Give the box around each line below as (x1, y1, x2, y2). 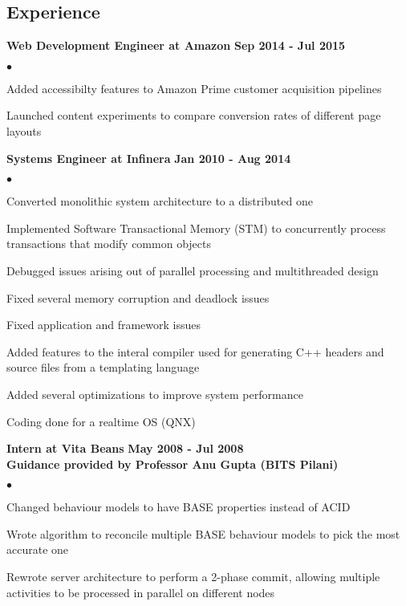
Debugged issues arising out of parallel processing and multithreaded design (6, 262, 379, 279)
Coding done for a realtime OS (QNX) (6, 413, 196, 429)
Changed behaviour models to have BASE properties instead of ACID (6, 498, 351, 515)
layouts (6, 122, 42, 139)
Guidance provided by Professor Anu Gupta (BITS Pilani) (6, 455, 339, 472)
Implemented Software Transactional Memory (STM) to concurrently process (6, 219, 386, 236)
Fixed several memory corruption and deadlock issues (6, 289, 270, 306)
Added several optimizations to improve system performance (6, 385, 303, 402)
